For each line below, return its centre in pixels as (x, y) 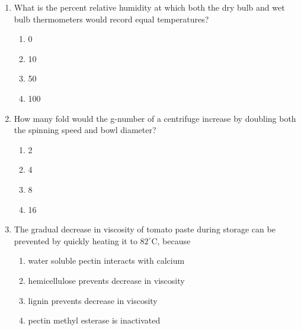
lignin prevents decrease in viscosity (93, 300)
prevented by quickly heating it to (76, 240)
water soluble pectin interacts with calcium (106, 261)
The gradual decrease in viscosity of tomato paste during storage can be (145, 229)
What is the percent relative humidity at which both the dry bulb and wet (149, 7)
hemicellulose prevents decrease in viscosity (106, 280)
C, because (171, 240)
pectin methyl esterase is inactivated (94, 320)
